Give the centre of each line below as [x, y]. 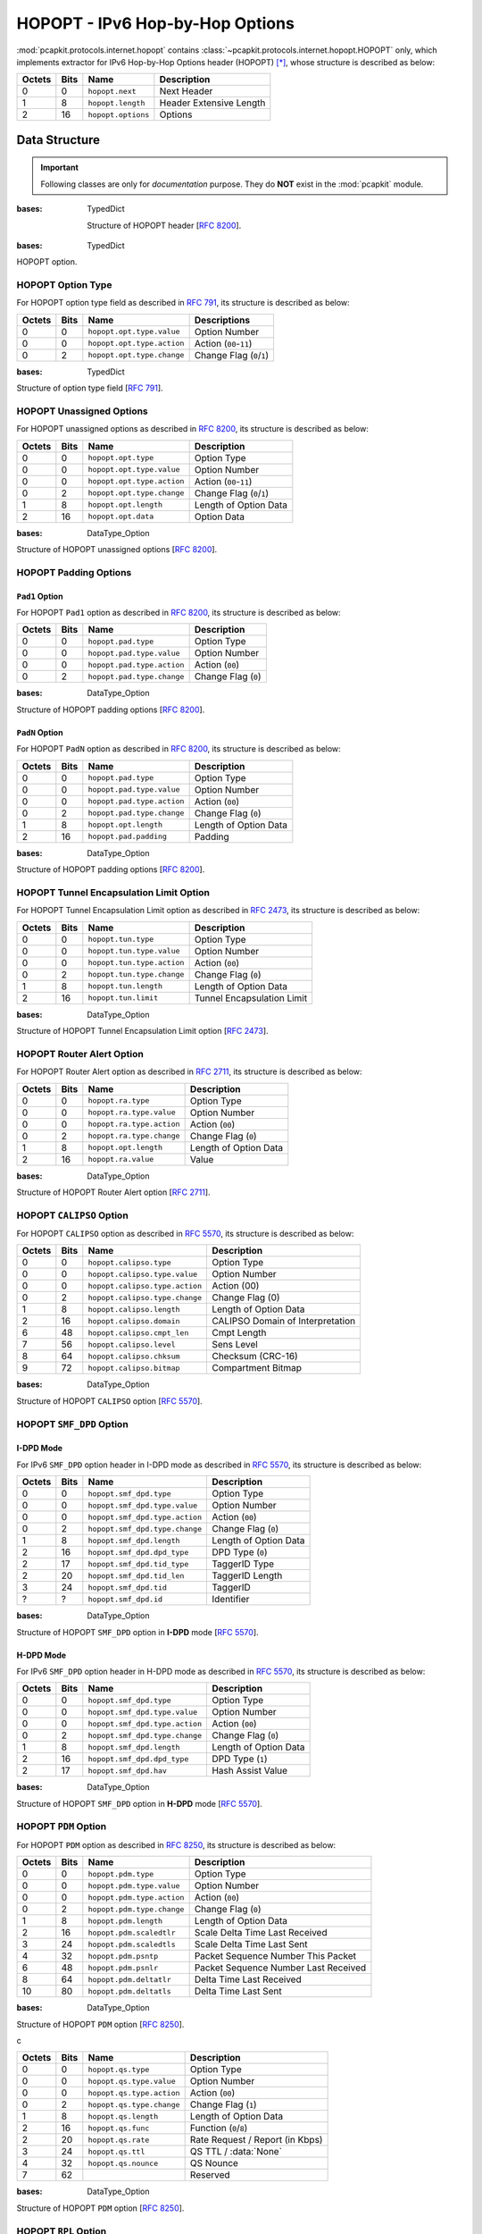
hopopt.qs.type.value [132, 2081]
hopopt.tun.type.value [134, 951]
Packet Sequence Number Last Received [280, 1968]
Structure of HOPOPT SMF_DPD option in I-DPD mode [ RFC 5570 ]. [137, 1632]
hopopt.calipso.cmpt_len [138, 1333]
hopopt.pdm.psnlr [123, 1967]
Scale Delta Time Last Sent [251, 1944]
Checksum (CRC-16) [254, 1356]
